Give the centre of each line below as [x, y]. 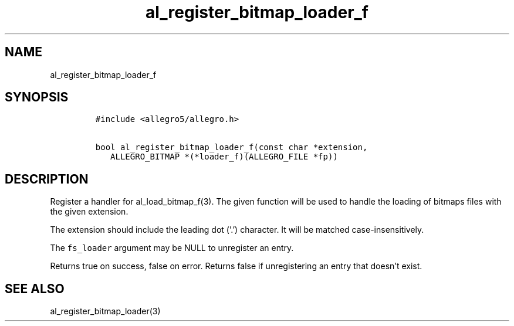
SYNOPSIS [37, 97]
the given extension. [89, 212]
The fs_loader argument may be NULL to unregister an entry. [172, 248]
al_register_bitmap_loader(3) [105, 311]
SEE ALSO [35, 288]
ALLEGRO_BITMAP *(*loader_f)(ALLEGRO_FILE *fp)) [224, 157]
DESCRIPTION [47, 179]
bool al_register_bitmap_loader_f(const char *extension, [231, 147]
